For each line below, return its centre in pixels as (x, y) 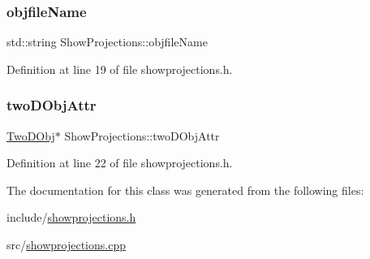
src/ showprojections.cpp (66, 244)
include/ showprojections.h (71, 217)
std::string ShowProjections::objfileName (107, 42)
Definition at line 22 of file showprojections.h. (120, 163)
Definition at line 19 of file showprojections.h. (120, 69)
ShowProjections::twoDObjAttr (142, 135)
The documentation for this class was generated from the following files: (185, 190)
